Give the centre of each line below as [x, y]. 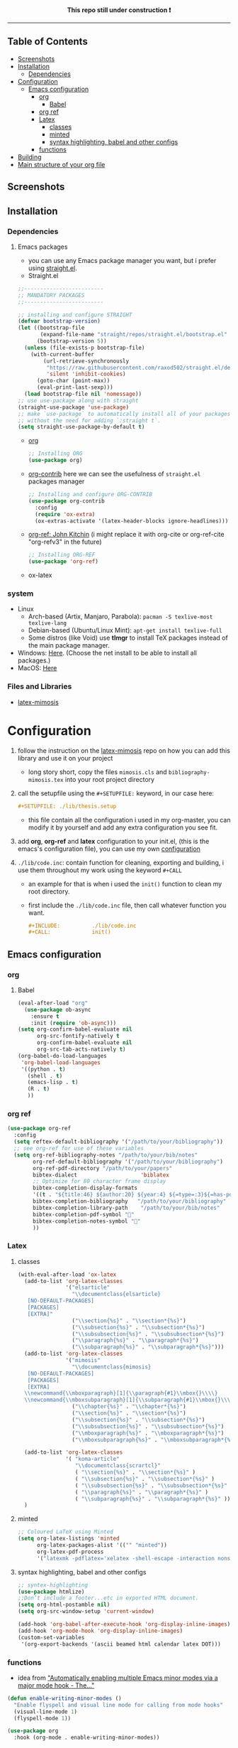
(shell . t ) [45, 1076]
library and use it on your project [65, 758]
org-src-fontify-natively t [78, 1036]
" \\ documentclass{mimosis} [112, 1367]
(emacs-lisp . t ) [53, 1083]
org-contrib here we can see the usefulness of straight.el [114, 474]
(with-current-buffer [62, 354]
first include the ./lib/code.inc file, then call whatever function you [127, 905]
